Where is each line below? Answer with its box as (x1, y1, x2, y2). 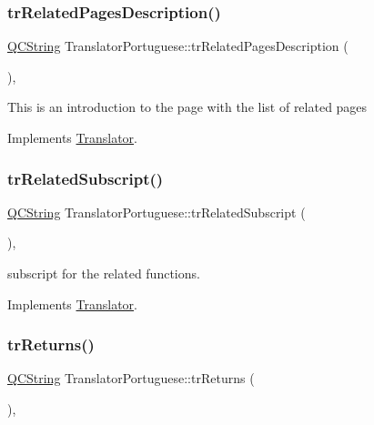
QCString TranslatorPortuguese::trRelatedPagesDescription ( (7, 36, 349, 56)
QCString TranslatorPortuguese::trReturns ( (7, 369, 255, 388)
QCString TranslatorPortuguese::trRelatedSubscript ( (7, 202, 306, 221)
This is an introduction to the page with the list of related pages (7, 97, 368, 116)
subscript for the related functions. (7, 264, 200, 282)
